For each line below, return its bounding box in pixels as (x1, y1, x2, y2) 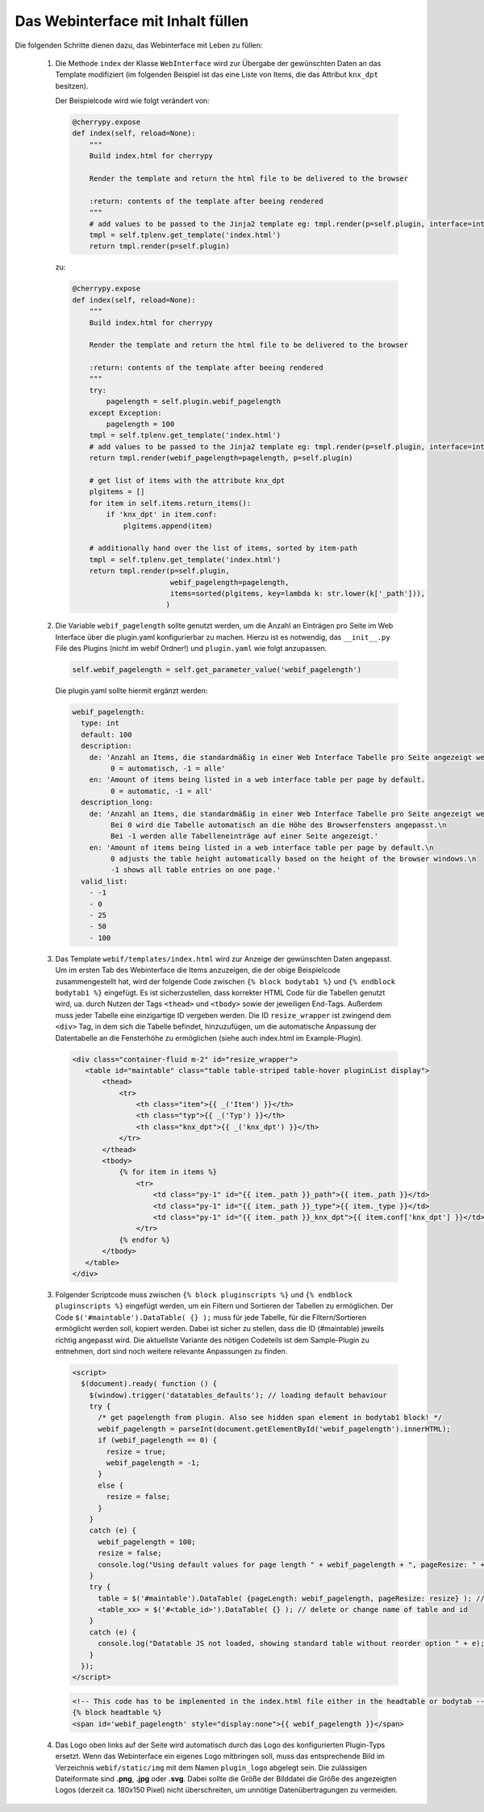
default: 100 (81, 730, 132, 739)
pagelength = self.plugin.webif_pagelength (106, 397, 282, 407)
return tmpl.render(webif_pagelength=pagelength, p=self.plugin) (89, 453, 353, 463)
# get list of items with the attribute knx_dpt (89, 476, 286, 485)
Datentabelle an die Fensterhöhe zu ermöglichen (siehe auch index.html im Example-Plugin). (55, 1033, 363, 1042)
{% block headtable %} (72, 1708, 162, 1718)
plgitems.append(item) (123, 521, 213, 530)
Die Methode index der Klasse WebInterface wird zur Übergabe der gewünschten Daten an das (55, 58, 382, 68)
